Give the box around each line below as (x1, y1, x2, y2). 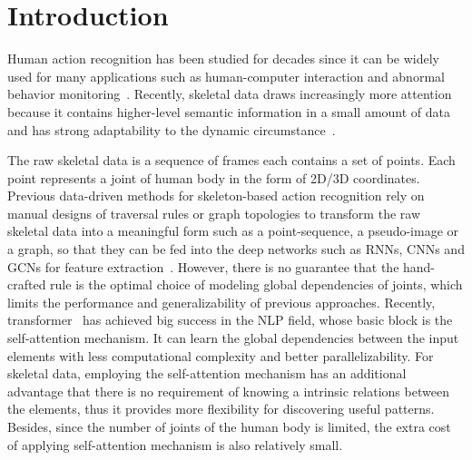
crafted (7, 275, 46, 294)
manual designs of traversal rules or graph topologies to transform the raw (7, 203, 420, 222)
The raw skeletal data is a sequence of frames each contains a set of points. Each (7, 151, 456, 170)
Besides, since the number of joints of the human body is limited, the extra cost (7, 417, 451, 436)
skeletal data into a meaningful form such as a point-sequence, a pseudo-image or (7, 221, 459, 240)
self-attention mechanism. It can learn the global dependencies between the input (7, 328, 459, 347)
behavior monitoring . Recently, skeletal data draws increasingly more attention (7, 84, 452, 103)
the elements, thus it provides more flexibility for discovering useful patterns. (7, 399, 435, 418)
